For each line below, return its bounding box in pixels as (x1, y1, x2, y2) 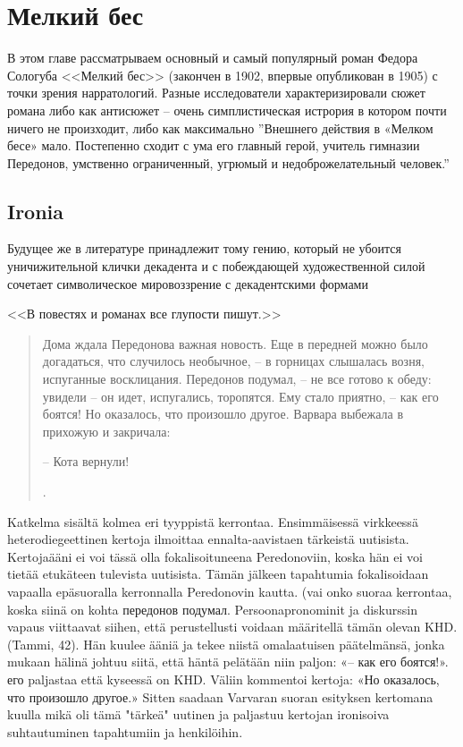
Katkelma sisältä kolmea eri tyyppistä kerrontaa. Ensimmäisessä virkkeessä (7, 512, 418, 531)
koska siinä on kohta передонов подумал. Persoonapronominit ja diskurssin (7, 599, 417, 618)
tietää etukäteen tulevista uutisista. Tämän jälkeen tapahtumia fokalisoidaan (7, 564, 429, 583)
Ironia (7, 197, 64, 225)
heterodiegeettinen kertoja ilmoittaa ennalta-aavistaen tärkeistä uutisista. (7, 530, 409, 548)
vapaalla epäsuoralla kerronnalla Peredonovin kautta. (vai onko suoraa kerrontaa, (7, 581, 452, 600)
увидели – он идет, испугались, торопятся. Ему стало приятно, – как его (42, 386, 439, 405)
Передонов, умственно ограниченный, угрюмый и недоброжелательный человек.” (7, 153, 450, 172)
